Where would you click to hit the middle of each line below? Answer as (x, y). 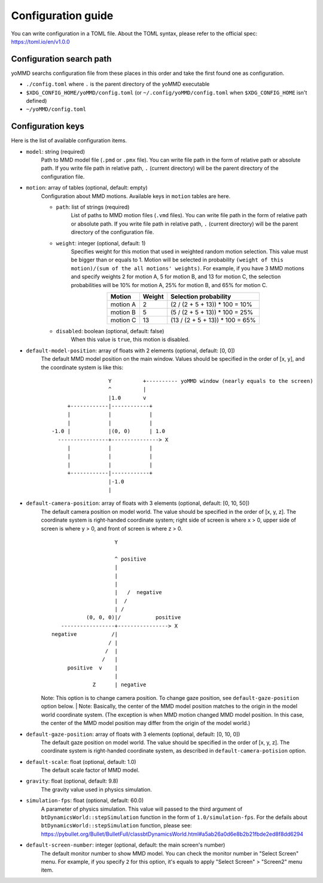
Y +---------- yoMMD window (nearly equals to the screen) (211, 381)
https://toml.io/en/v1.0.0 (40, 41)
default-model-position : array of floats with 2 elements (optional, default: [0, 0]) (131, 351)
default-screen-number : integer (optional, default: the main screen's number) (126, 845)
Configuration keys (48, 127)
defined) (36, 101)
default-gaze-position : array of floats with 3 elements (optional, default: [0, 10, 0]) (133, 734)
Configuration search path (61, 59)
